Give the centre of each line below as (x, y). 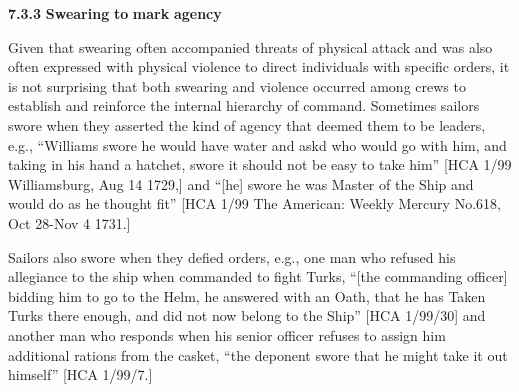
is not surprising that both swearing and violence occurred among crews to (237, 85)
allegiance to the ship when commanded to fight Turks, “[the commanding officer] (258, 276)
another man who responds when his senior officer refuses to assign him (227, 334)
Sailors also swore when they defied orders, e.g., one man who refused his (232, 256)
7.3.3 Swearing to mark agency (115, 13)
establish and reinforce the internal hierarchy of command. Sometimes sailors (244, 105)
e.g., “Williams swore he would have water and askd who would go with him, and (257, 144)
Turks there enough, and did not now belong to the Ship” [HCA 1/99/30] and (247, 315)
